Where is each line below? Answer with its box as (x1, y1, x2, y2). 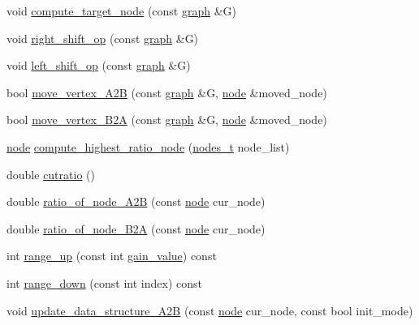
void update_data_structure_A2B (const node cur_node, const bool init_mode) (6, 301, 413, 319)
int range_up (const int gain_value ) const (6, 247, 217, 264)
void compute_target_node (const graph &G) (6, 2, 237, 19)
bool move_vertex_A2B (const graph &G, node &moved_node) (6, 83, 327, 100)
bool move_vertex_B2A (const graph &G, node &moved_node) (6, 111, 327, 128)
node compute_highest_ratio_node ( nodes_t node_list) (6, 138, 290, 155)
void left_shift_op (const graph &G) (6, 57, 191, 74)
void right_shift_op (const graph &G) (6, 29, 199, 46)
